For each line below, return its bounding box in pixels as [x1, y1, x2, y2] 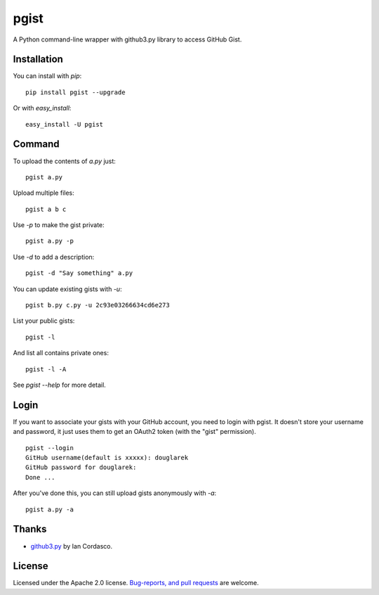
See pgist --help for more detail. [13, 380, 107, 389]
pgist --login [25, 444, 74, 452]
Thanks [13, 523, 47, 535]
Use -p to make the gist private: [13, 221, 105, 229]
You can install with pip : [13, 72, 82, 80]
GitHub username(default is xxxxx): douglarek [25, 454, 189, 462]
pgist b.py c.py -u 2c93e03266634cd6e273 [25, 301, 170, 309]
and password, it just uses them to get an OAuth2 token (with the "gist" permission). [13, 428, 256, 436]
